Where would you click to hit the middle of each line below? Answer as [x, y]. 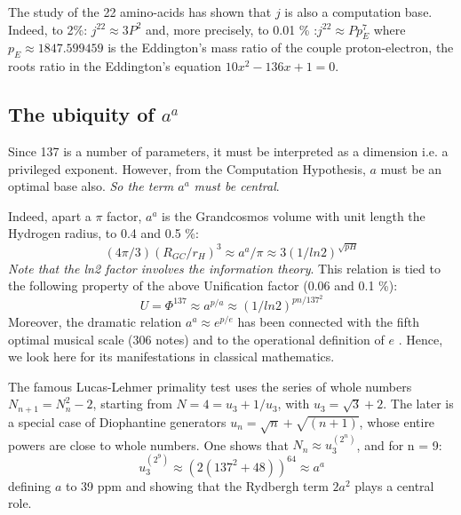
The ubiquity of [81, 114]
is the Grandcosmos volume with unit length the [294, 215]
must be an [411, 168]
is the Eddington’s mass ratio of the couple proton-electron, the [281, 48]
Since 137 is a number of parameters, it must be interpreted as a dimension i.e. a [228, 151]
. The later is [418, 404]
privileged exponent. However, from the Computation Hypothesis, [187, 168]
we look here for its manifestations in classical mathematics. [171, 357]
